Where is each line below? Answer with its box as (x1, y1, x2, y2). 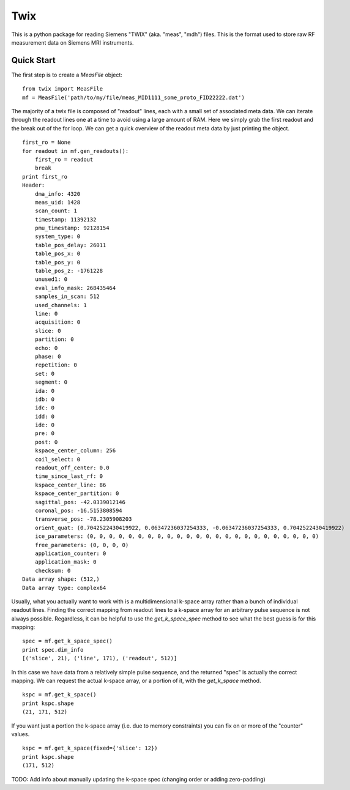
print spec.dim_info (22, 646, 84, 653)
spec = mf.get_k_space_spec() (22, 638, 113, 645)
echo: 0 (34, 345, 58, 351)
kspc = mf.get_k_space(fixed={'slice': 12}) (22, 745, 158, 752)
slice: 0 (34, 327, 61, 334)
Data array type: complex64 (22, 584, 106, 591)
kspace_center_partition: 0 (34, 490, 119, 497)
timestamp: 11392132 (34, 216, 97, 223)
